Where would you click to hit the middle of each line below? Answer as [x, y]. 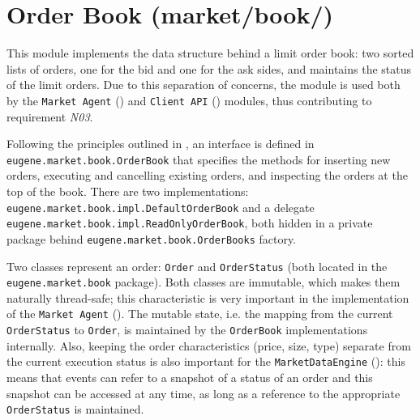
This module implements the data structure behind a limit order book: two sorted [210, 53]
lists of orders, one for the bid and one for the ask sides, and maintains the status [209, 68]
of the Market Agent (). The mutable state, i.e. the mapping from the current [200, 314]
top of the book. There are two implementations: [128, 191]
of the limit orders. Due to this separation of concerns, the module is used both [204, 85]
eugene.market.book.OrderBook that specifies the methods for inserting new [199, 159]
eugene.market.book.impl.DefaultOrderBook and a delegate [161, 207]
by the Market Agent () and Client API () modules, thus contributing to [189, 100]
